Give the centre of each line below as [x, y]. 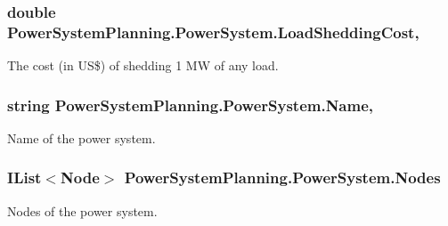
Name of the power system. [81, 137]
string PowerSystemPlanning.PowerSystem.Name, [191, 105]
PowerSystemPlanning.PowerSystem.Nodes [282, 178]
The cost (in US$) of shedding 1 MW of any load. [143, 65]
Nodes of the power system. [82, 210]
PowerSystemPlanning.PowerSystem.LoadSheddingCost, [213, 32]
